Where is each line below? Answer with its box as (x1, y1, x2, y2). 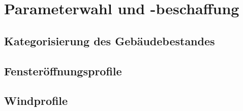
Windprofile (4, 93, 68, 108)
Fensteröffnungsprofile (4, 63, 122, 78)
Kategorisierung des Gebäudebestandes (4, 33, 215, 48)
